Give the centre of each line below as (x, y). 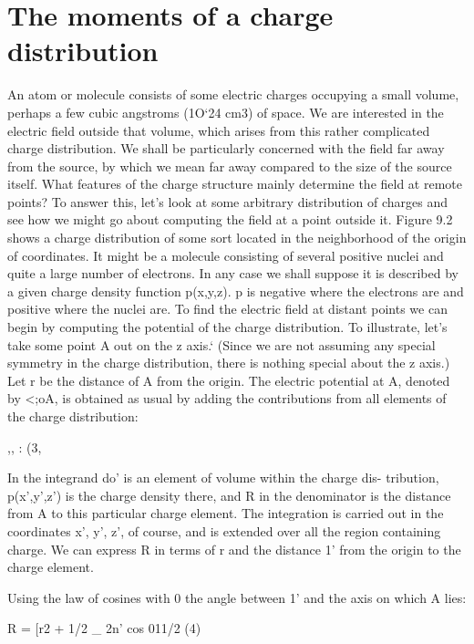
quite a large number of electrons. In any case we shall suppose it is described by (233, 273)
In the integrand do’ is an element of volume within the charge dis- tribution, (223, 478)
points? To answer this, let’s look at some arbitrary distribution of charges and (228, 201)
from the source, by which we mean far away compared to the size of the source (230, 166)
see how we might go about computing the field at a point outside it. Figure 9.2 (230, 219)
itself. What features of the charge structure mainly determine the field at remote (235, 184)
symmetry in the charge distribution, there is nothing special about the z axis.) (229, 363)
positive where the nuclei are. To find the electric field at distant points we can (227, 309)
